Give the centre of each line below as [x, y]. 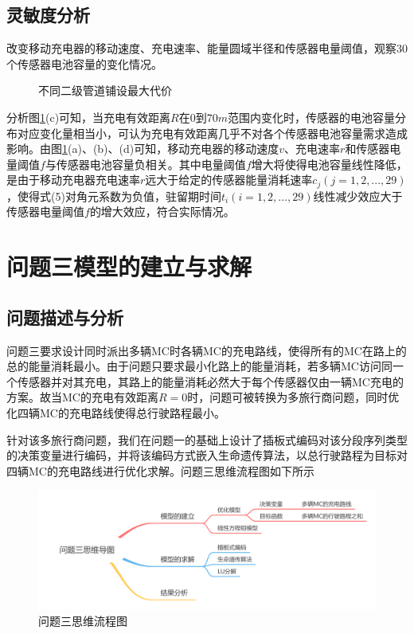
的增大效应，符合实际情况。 [162, 211]
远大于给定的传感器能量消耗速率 [229, 180]
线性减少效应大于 [358, 196]
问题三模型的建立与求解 [129, 266]
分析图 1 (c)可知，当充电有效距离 [89, 117]
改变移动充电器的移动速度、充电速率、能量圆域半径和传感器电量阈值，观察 [201, 48]
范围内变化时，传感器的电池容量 [312, 117]
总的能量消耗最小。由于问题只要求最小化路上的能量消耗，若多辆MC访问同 [199, 366]
